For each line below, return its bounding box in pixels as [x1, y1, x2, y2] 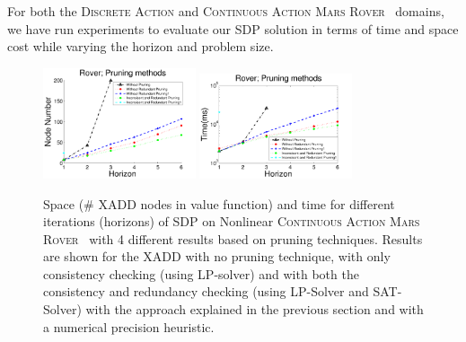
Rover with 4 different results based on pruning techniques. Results [43, 229, 423, 248]
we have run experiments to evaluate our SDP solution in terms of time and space [7, 19, 459, 38]
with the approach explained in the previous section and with [85, 300, 424, 319]
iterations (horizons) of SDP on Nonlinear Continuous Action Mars [43, 212, 420, 231]
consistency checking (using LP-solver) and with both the [43, 264, 359, 283]
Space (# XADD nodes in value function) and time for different [43, 194, 395, 213]
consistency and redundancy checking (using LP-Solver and [43, 282, 369, 301]
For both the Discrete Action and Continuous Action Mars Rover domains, [7, 2, 444, 20]
